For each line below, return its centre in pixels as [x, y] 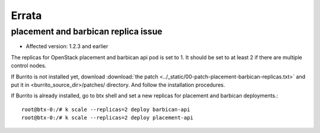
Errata [26, 15]
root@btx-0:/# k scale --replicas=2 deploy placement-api [108, 118]
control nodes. [29, 66]
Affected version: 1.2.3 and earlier [67, 46]
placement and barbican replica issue [87, 31]
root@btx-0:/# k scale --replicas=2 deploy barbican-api [106, 109]
